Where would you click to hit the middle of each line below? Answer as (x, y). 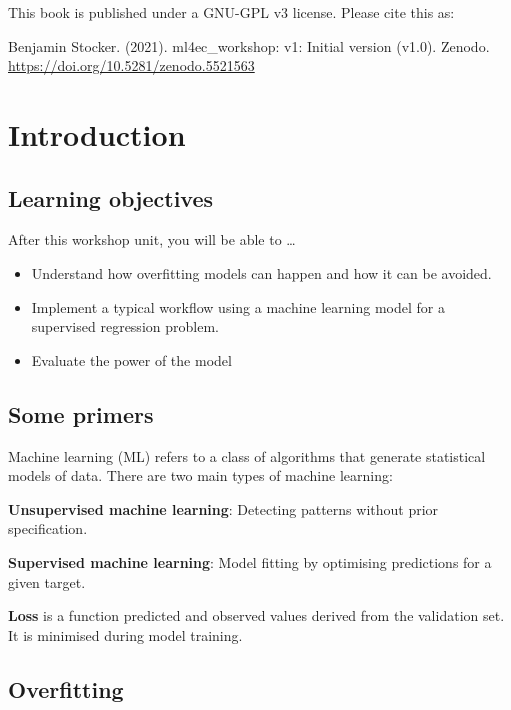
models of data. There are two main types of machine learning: (200, 475)
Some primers (81, 413)
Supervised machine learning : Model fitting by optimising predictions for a (250, 561)
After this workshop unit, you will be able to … (152, 239)
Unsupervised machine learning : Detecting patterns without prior (223, 508)
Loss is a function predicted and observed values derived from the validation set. (256, 615)
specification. (48, 528)
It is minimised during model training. (125, 634)
